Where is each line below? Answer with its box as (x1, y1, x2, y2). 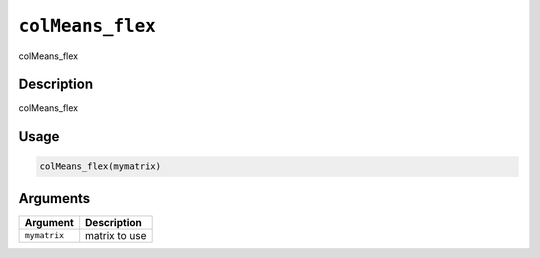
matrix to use (85, 228, 147, 242)
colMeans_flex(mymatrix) (39, 161, 162, 172)
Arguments (18, 190, 91, 207)
